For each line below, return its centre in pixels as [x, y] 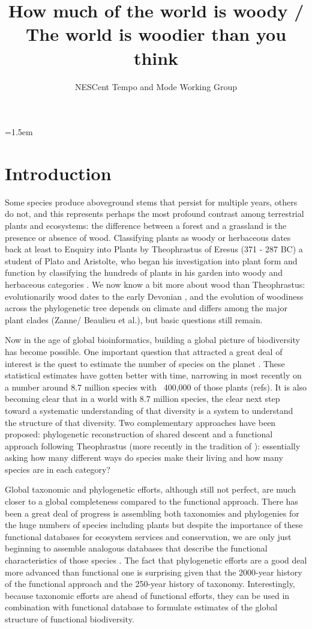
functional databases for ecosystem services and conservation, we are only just [148, 536]
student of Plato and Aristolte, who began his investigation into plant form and [151, 260]
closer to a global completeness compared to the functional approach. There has [151, 501]
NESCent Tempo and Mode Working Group [156, 86]
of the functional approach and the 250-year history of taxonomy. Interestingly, [150, 584]
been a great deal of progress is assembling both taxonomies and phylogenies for [152, 513]
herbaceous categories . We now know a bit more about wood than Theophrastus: [155, 284]
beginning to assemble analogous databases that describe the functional [136, 548]
